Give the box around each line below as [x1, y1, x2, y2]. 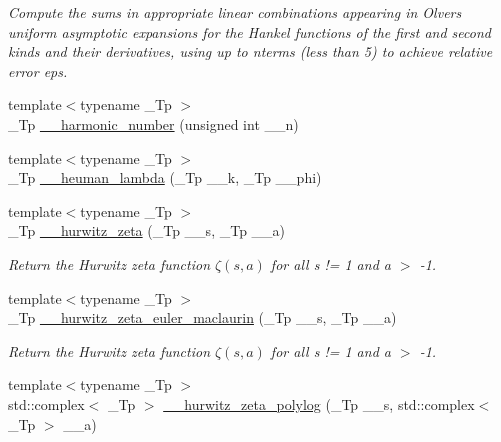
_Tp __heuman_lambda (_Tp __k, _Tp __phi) [8, 167, 322, 188]
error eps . [8, 60, 68, 81]
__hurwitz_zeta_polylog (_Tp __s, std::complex [163, 393, 475, 414]
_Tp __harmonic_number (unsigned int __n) [8, 113, 299, 134]
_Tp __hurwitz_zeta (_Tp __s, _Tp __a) [8, 220, 286, 241]
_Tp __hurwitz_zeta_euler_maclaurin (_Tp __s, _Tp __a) [8, 307, 397, 328]
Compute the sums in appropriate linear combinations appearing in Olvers [8, 2, 462, 22]
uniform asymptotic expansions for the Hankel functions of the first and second [8, 21, 491, 42]
